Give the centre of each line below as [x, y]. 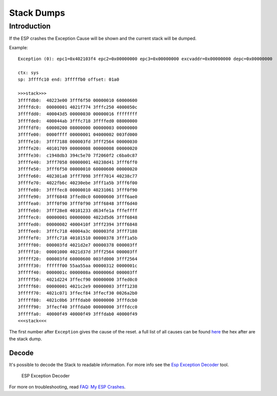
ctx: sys [28, 72]
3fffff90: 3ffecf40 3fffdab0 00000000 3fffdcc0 [78, 307]
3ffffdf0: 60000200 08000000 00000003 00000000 [78, 128]
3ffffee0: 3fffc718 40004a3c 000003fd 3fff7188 [78, 231]
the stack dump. [26, 339]
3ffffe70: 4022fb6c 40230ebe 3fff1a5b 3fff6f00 [78, 183]
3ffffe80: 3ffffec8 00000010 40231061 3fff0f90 [78, 190]
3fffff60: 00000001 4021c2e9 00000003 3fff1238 [78, 286]
